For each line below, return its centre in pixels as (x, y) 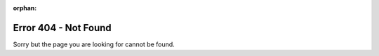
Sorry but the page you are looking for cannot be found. (94, 44)
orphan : (25, 8)
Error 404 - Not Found (62, 28)
